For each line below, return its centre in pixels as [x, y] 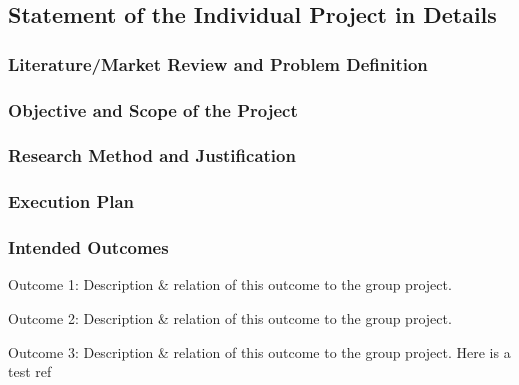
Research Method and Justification [152, 155]
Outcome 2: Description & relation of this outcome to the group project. [230, 317]
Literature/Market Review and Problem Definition [218, 63]
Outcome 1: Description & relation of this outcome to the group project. [230, 284]
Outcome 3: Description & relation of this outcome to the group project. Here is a [259, 351]
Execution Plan [71, 201]
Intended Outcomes [88, 247]
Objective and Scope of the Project [153, 109]
